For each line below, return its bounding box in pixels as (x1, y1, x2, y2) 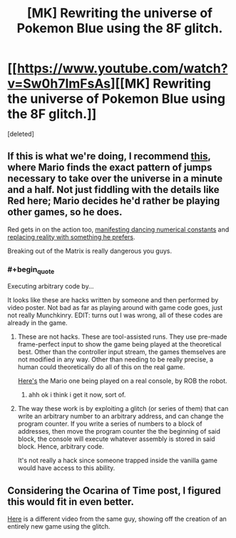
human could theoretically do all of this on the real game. (17, 363, 185, 372)
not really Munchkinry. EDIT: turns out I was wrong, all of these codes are (7, 311, 223, 319)
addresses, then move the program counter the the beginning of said (17, 427, 221, 436)
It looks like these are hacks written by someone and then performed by (7, 296, 219, 304)
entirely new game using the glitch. (7, 522, 111, 531)
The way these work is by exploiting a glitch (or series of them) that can (17, 404, 229, 413)
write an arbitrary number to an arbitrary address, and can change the (17, 412, 224, 421)
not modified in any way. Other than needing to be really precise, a (17, 355, 214, 364)
